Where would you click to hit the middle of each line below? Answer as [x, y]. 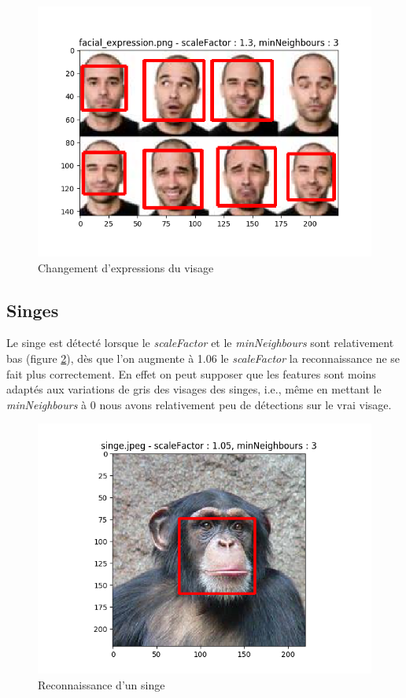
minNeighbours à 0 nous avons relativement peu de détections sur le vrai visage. [199, 404]
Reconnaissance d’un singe [101, 684]
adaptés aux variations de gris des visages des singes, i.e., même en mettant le [194, 389]
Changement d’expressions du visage [126, 267]
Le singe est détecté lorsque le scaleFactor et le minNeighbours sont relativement [200, 343]
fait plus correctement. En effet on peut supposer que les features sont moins [191, 373]
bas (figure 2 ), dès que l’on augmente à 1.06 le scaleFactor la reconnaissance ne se [203, 358]
